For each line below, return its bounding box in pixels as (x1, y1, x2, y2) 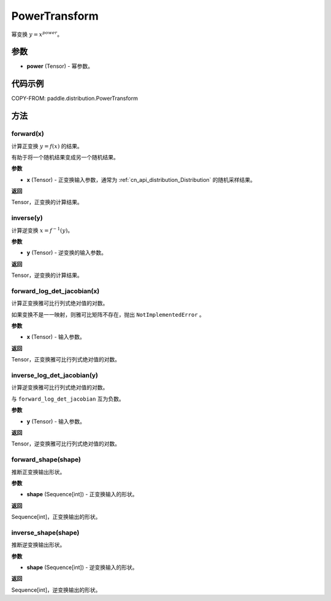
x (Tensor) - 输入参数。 (26, 333, 86, 341)
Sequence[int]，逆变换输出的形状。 (11, 586, 101, 594)
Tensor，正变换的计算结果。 (11, 198, 83, 206)
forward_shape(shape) (11, 455, 81, 464)
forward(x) (11, 129, 44, 138)
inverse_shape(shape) (11, 528, 80, 537)
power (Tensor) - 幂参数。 (26, 62, 93, 70)
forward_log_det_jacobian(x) (11, 287, 100, 295)
